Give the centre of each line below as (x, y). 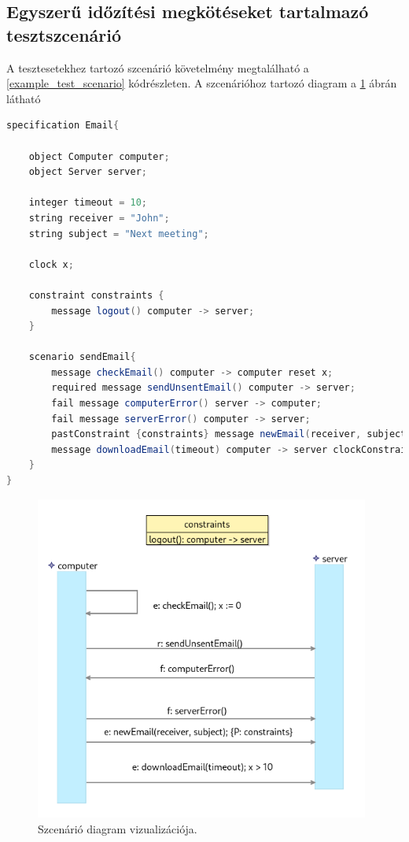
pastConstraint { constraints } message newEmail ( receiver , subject (229, 434)
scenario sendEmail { (82, 357)
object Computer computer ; (99, 156)
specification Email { (63, 126)
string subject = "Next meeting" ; (119, 234)
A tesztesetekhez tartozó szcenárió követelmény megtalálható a (158, 67)
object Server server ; (88, 172)
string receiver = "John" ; (99, 218)
